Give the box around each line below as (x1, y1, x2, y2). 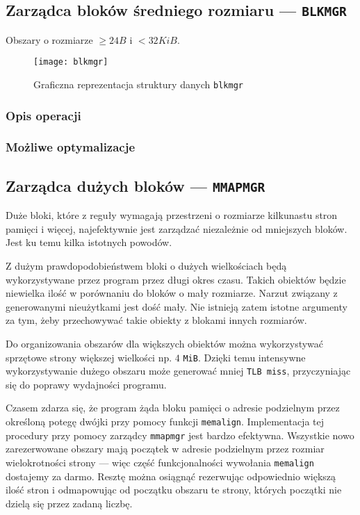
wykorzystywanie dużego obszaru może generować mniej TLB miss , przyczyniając (6, 363, 351, 378)
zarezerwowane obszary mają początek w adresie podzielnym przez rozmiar (6, 441, 325, 456)
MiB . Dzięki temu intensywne (183, 350, 306, 364)
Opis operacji (6, 106, 81, 124)
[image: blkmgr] (33, 57, 108, 67)
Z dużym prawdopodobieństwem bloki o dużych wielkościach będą (6, 258, 287, 272)
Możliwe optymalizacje (6, 138, 136, 156)
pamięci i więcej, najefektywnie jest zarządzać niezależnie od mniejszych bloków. (6, 221, 347, 236)
